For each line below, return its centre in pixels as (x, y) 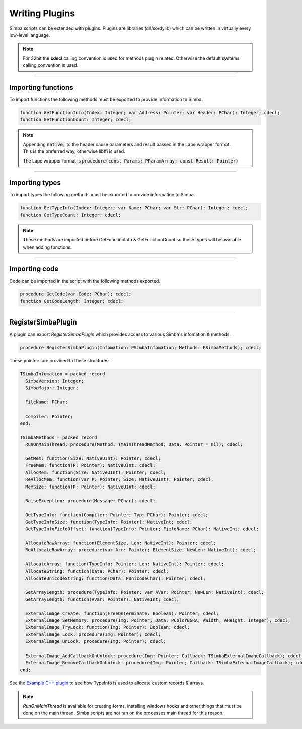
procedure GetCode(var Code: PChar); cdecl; (76, 294)
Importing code (34, 269)
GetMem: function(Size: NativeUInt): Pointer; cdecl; (93, 459)
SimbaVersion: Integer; (55, 381)
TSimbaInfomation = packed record (62, 374)
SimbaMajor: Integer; (52, 388)
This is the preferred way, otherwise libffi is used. (74, 151)
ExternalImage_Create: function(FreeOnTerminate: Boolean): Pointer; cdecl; (122, 613)
